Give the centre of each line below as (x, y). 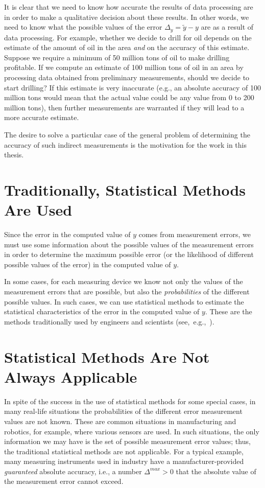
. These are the (228, 311)
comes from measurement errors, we (195, 234)
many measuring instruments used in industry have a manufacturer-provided (124, 461)
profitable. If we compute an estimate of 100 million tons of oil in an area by (124, 67)
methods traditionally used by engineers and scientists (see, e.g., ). (109, 321)
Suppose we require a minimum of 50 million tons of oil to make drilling (117, 57)
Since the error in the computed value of (67, 234)
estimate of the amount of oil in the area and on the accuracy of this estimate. (127, 47)
